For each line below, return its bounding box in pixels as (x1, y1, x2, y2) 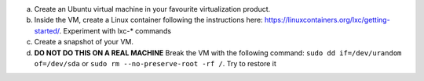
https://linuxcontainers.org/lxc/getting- (264, 16, 390, 25)
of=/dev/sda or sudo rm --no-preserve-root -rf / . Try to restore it (34, 58, 276, 68)
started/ (34, 26, 60, 35)
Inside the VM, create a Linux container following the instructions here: (34, 16, 263, 25)
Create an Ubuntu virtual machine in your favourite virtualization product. (34, 5, 271, 13)
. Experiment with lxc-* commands (59, 26, 172, 35)
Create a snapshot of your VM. (34, 37, 133, 47)
